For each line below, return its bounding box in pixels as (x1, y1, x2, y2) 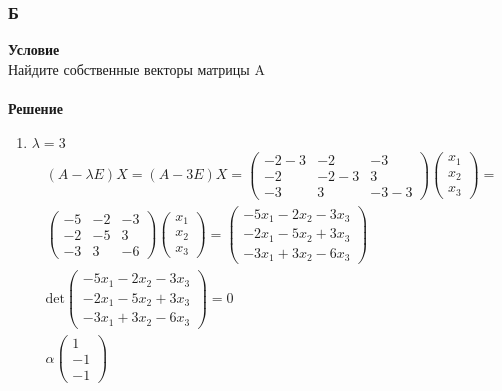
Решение (8, 98, 63, 118)
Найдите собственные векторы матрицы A (8, 58, 265, 79)
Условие (8, 39, 60, 60)
